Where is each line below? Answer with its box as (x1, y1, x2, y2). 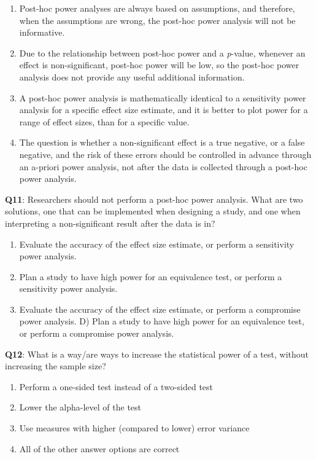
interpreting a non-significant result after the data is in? (5, 216, 215, 229)
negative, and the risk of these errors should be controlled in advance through (19, 147, 312, 160)
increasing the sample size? (5, 359, 106, 372)
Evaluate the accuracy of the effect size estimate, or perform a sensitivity (19, 237, 295, 250)
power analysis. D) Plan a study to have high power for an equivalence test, (19, 315, 304, 328)
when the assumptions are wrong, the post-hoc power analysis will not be (19, 14, 296, 26)
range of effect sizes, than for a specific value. (19, 115, 190, 128)
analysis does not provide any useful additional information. (19, 70, 245, 83)
